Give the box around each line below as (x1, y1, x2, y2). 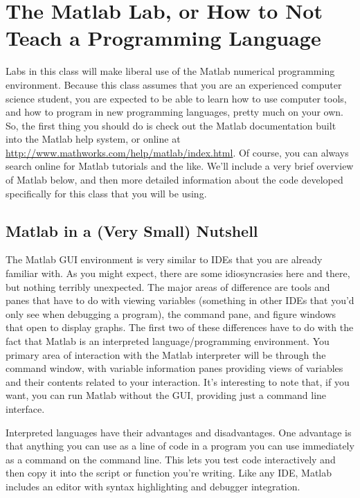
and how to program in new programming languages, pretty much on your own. (6, 105, 343, 119)
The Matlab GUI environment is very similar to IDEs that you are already (6, 252, 323, 267)
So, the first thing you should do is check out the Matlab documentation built (6, 118, 336, 132)
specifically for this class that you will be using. (6, 186, 207, 200)
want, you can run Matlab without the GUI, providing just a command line (6, 388, 327, 402)
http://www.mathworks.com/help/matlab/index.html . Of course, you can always (6, 145, 349, 159)
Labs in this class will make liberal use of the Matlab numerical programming (6, 64, 335, 78)
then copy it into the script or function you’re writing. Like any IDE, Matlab (6, 465, 332, 480)
